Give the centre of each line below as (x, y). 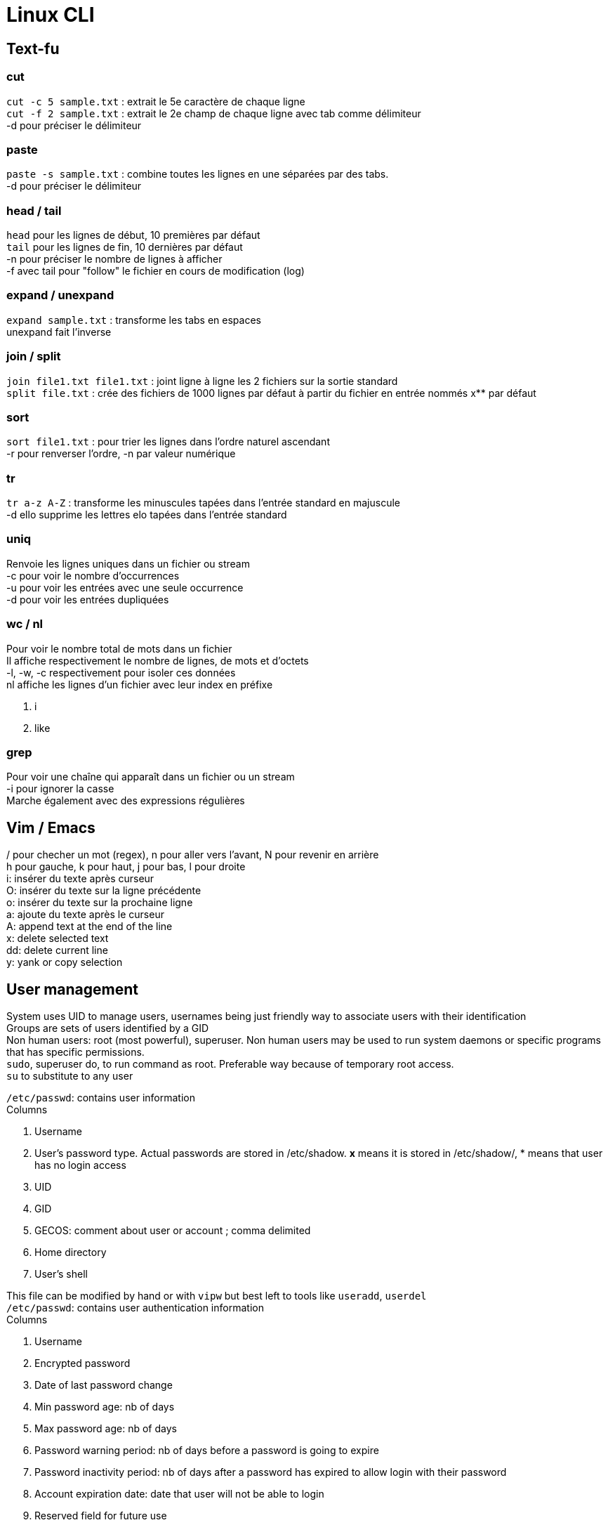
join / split (34, 356)
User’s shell (61, 1274)
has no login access (80, 1165)
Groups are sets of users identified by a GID (108, 1028)
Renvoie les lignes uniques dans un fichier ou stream (128, 563)
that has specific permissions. (75, 1052)
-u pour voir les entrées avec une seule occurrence (125, 587)
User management (73, 989)
